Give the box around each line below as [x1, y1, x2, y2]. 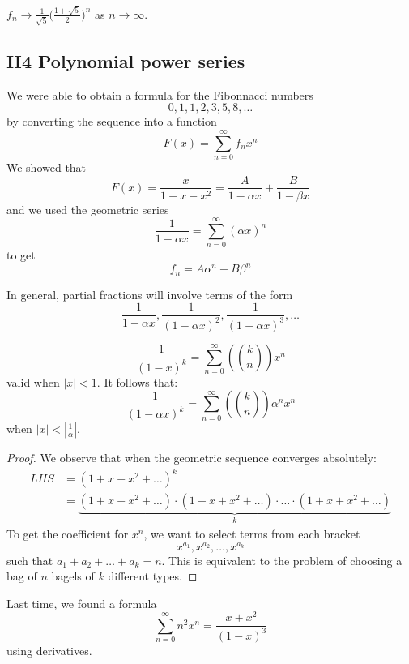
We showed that [6, 158, 87, 175]
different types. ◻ [108, 568, 198, 585]
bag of [6, 568, 37, 585]
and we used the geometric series [6, 200, 169, 217]
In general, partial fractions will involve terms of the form [6, 285, 293, 302]
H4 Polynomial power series [6, 48, 245, 73]
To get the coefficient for [6, 525, 129, 542]
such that [6, 551, 53, 568]
